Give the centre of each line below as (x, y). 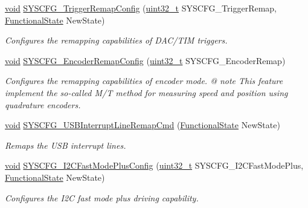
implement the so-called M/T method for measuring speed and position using (146, 92)
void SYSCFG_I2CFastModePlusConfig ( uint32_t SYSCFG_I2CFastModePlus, (154, 165)
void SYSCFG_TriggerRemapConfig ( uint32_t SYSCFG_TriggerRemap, (141, 8)
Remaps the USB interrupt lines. (66, 145)
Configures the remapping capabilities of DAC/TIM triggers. (116, 40)
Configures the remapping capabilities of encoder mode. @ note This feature (144, 81)
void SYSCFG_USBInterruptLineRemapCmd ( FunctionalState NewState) (143, 125)
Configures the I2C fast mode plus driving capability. (102, 197)
